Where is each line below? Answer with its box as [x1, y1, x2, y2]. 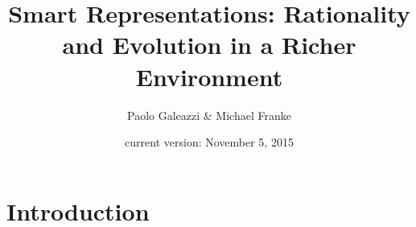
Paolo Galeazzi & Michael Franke [127, 106, 291, 123]
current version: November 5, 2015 [125, 134, 294, 151]
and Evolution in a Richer [62, 28, 356, 61]
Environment [135, 60, 283, 93]
